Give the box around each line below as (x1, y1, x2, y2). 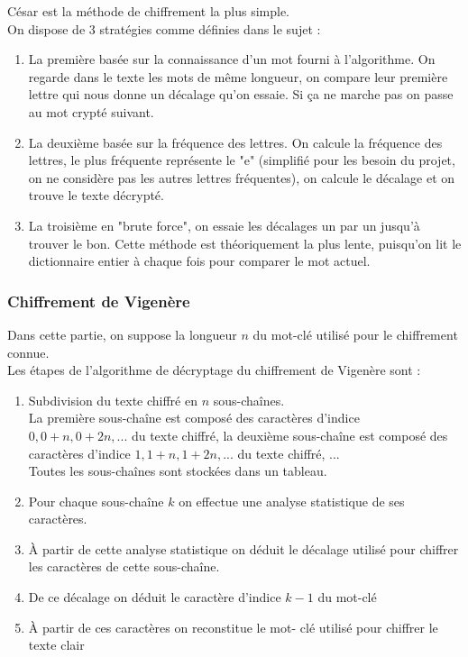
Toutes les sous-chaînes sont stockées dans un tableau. (28, 461, 327, 480)
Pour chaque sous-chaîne (28, 491, 164, 510)
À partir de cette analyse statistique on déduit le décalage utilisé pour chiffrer (28, 539, 459, 558)
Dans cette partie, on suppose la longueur (7, 324, 237, 343)
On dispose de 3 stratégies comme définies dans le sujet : (7, 19, 321, 38)
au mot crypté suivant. (28, 102, 154, 121)
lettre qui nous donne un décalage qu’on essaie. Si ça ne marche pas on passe (28, 85, 454, 104)
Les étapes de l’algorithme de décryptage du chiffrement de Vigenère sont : (7, 360, 421, 379)
